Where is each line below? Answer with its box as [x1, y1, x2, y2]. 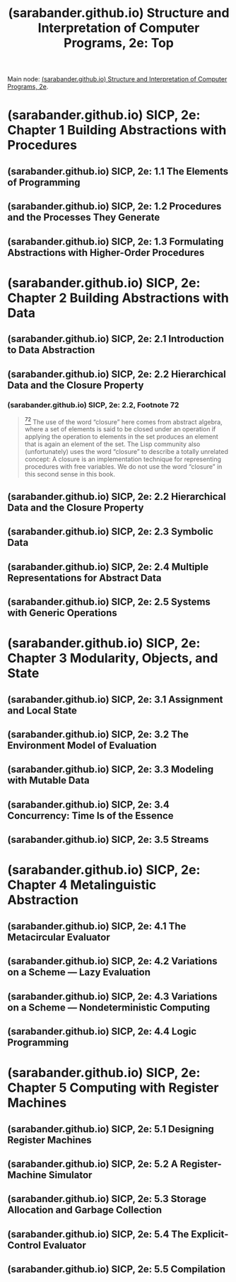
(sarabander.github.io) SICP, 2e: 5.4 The [7, 1228, 189, 1240]
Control [7, 1239, 41, 1251]
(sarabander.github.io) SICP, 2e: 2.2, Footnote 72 [7, 400, 179, 410]
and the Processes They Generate [7, 211, 160, 223]
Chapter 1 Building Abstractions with [7, 122, 227, 139]
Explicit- [190, 1228, 229, 1240]
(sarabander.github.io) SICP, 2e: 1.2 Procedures [7, 200, 222, 213]
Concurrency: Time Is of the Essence [7, 810, 175, 822]
